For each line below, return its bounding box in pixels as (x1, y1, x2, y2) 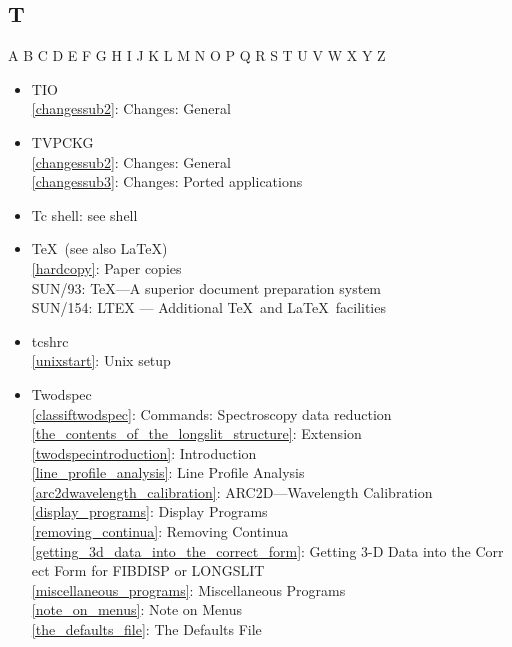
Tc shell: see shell (31, 204, 138, 225)
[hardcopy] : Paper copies (31, 257, 182, 278)
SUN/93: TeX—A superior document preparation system (31, 277, 382, 298)
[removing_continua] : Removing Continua (31, 521, 289, 542)
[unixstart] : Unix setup (31, 350, 171, 371)
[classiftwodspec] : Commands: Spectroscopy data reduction (31, 403, 392, 424)
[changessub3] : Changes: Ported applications (31, 171, 303, 192)
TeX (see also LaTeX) (31, 238, 168, 259)
